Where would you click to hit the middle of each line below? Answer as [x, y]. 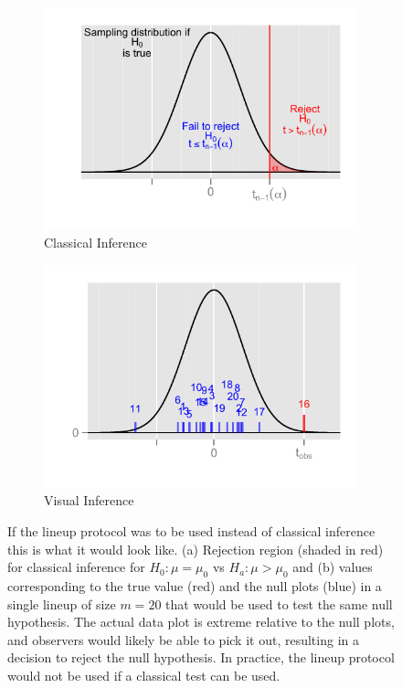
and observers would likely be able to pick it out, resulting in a [183, 639]
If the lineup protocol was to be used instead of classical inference [191, 531]
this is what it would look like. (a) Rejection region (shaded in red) [196, 549]
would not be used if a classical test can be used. [144, 676]
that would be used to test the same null [279, 603]
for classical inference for [76, 567]
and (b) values [333, 567]
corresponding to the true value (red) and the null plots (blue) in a [195, 586]
